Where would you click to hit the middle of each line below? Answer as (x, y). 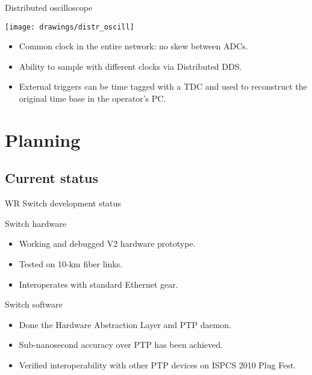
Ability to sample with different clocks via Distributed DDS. (130, 66)
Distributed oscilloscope (49, 7)
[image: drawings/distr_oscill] (70, 27)
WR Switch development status (63, 203)
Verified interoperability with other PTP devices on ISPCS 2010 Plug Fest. (158, 364)
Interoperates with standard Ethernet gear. (98, 284)
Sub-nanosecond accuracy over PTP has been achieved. (121, 345)
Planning (43, 139)
